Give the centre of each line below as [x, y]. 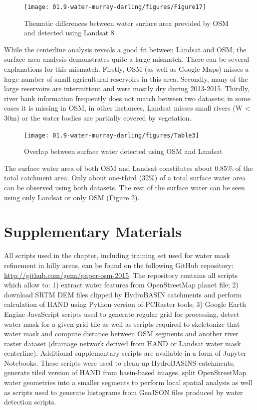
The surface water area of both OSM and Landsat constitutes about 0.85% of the [128, 168]
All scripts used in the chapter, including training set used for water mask [117, 255]
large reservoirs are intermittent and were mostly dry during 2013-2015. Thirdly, [127, 88]
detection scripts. [30, 402]
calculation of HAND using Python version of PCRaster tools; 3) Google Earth [125, 304]
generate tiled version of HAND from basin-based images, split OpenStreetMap [125, 372]
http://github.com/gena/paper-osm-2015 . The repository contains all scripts [121, 275]
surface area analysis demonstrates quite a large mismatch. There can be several [127, 59]
